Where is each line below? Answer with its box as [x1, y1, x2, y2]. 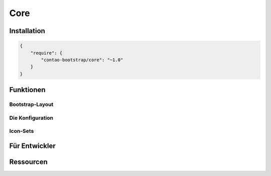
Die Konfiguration [9, 114, 54, 121]
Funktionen [9, 86, 46, 94]
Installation [9, 27, 45, 35]
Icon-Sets [9, 128, 34, 135]
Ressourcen [9, 157, 48, 166]
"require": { [30, 50, 63, 56]
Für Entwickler [9, 141, 56, 150]
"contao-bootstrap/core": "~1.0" [41, 57, 123, 63]
